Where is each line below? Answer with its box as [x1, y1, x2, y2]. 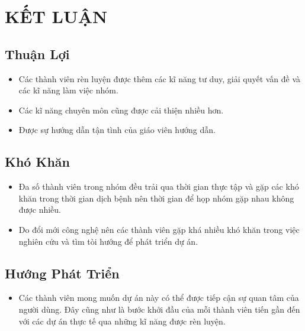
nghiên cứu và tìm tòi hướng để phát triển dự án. [18, 235, 198, 247]
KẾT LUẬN [5, 4, 108, 28]
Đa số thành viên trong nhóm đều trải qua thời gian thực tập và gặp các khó [18, 180, 299, 193]
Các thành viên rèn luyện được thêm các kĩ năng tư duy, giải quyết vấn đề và [18, 72, 301, 85]
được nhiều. [18, 203, 61, 216]
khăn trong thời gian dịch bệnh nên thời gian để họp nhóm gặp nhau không [18, 192, 294, 204]
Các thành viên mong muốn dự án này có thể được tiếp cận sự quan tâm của [18, 291, 299, 304]
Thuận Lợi [5, 44, 70, 63]
